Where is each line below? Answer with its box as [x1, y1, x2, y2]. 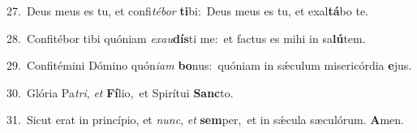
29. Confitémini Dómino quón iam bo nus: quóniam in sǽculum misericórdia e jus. [6, 57, 412, 74]
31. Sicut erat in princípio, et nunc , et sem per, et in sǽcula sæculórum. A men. [6, 111, 404, 128]
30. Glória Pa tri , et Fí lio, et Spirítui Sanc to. [6, 84, 234, 101]
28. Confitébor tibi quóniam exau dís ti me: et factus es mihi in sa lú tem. [6, 29, 366, 46]
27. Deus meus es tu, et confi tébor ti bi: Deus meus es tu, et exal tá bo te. [6, 2, 368, 19]
